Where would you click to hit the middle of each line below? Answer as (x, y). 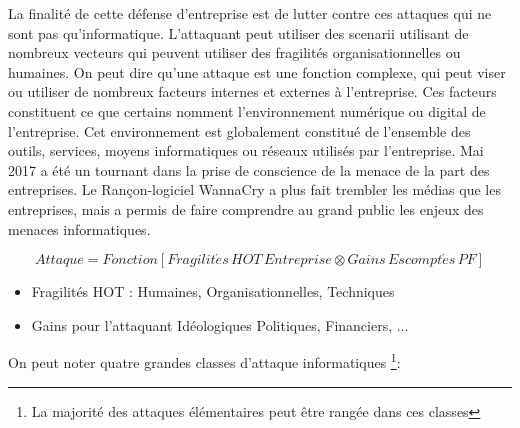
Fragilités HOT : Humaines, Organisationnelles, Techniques (213, 291)
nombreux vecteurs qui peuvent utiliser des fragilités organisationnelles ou (234, 52)
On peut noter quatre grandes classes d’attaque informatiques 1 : (204, 360)
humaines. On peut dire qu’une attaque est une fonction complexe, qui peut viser (257, 71)
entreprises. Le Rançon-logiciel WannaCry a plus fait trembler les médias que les (254, 189)
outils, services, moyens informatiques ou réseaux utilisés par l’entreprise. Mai (246, 150)
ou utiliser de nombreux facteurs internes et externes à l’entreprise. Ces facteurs (252, 91)
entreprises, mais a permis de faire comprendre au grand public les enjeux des (246, 208)
